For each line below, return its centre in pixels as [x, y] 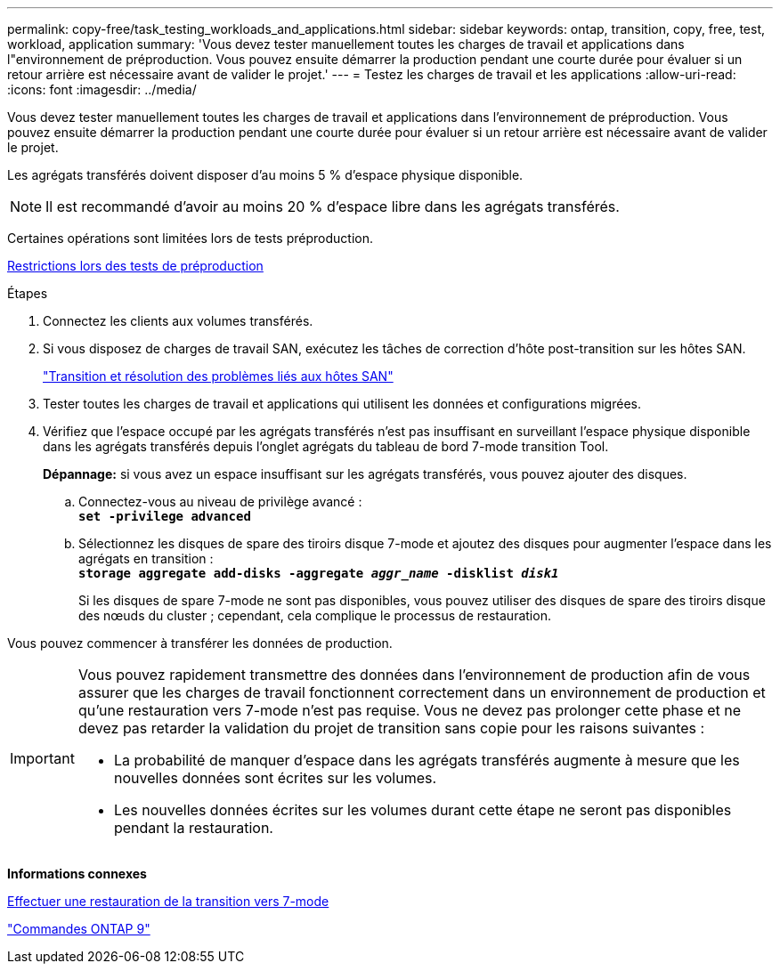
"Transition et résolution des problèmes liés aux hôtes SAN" [218, 376]
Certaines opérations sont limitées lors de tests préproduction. [190, 238]
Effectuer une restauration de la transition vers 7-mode [168, 901]
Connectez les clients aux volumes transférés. [178, 321]
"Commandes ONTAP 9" [79, 929]
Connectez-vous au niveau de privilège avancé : [220, 502]
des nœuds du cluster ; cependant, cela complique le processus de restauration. [315, 615]
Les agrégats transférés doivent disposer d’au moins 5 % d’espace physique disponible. [265, 175]
